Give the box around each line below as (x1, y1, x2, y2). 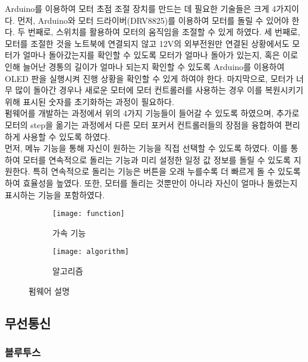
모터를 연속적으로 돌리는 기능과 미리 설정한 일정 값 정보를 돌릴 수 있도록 (23, 153, 291, 166)
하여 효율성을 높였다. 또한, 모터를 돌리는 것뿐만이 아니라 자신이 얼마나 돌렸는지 (5, 176, 298, 189)
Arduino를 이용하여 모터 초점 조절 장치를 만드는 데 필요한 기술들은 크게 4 (5, 2, 276, 14)
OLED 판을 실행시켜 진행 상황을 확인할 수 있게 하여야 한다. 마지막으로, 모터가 (5, 72, 294, 84)
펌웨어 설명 (29, 284, 70, 297)
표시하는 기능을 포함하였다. (5, 188, 105, 201)
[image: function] (52, 209, 125, 218)
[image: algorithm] (52, 247, 129, 256)
